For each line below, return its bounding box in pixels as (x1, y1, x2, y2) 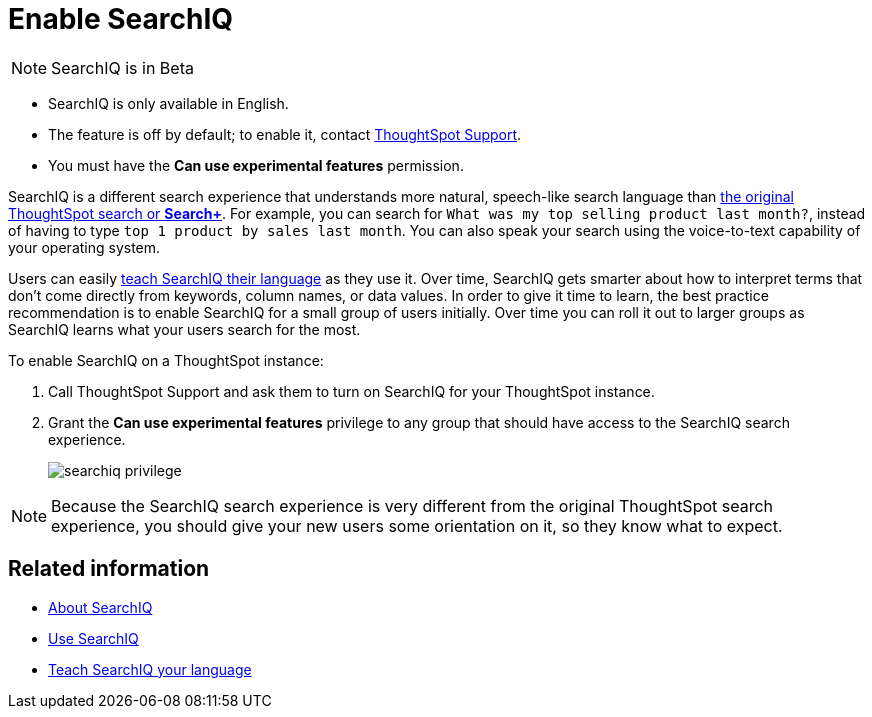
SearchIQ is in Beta (51, 57, 194, 78)
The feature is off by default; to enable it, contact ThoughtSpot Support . (48, 125, 522, 143)
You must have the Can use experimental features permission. (48, 156, 464, 174)
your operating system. (8, 238, 161, 256)
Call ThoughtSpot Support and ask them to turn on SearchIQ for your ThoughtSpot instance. (48, 382, 655, 400)
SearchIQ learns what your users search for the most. (8, 320, 361, 338)
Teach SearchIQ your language (48, 660, 252, 678)
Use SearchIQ (48, 629, 139, 647)
